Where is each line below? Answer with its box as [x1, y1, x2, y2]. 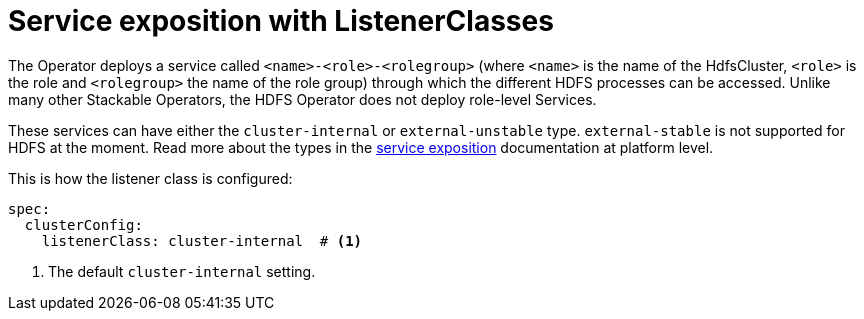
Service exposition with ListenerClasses [8, 4, 554, 38]
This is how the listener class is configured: [8, 169, 293, 187]
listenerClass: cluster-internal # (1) [41, 232, 363, 249]
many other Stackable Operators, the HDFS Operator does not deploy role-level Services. [8, 90, 597, 108]
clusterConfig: [24, 216, 143, 233]
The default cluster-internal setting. [48, 262, 316, 280]
